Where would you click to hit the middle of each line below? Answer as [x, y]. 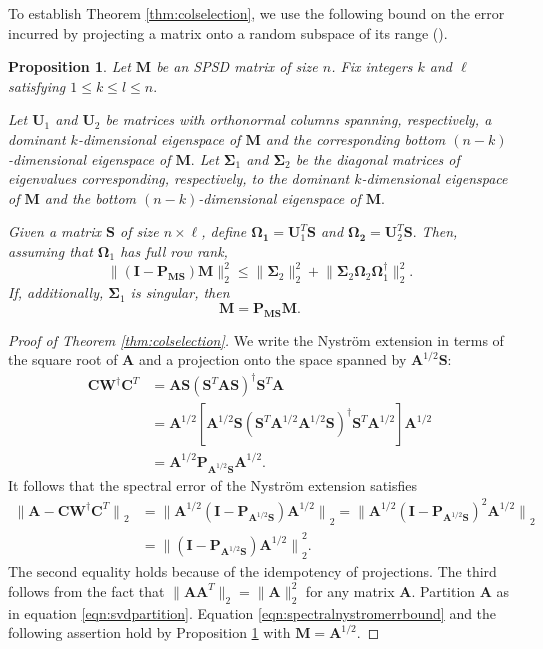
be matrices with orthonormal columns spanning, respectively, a [298, 119]
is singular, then [180, 292]
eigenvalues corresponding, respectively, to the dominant [179, 178]
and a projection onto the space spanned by [272, 359]
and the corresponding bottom [355, 138]
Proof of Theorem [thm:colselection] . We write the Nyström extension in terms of [256, 339]
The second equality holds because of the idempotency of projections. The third [252, 571]
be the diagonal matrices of [377, 158]
